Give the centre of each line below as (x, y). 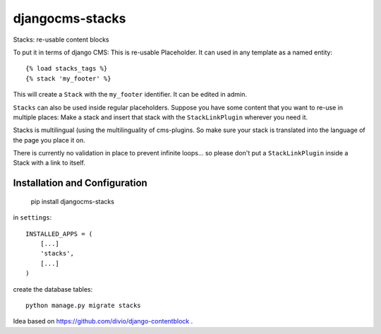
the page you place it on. (49, 140)
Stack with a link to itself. (49, 163)
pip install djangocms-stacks (72, 201)
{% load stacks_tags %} (67, 68)
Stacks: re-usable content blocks (61, 40)
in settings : (32, 217)
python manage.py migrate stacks (83, 305)
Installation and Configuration (80, 183)
